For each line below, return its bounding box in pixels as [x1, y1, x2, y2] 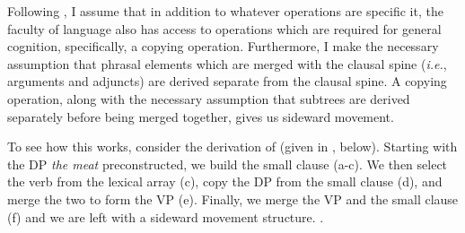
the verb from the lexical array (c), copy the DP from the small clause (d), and [7, 172, 443, 191]
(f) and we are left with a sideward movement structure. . [7, 207, 324, 226]
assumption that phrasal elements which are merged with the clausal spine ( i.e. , [7, 54, 447, 73]
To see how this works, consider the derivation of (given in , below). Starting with [7, 137, 458, 156]
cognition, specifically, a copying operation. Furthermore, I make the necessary [7, 37, 439, 56]
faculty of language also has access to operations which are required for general [7, 19, 442, 38]
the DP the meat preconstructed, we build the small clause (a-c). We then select [7, 154, 448, 173]
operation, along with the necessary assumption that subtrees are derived [7, 89, 410, 108]
